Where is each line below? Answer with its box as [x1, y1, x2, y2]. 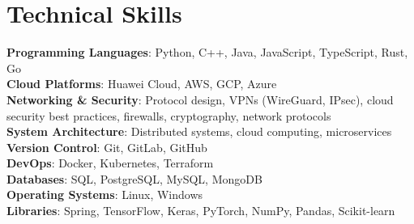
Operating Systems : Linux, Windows [6, 186, 203, 203]
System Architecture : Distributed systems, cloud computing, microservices [6, 123, 392, 140]
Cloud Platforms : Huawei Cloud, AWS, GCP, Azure [6, 75, 277, 92]
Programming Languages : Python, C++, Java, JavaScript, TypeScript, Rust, [6, 44, 408, 61]
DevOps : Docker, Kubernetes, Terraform [6, 154, 214, 171]
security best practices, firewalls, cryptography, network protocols [6, 107, 331, 124]
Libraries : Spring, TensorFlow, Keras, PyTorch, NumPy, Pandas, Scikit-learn [6, 202, 395, 219]
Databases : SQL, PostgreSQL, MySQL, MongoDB [6, 170, 262, 187]
